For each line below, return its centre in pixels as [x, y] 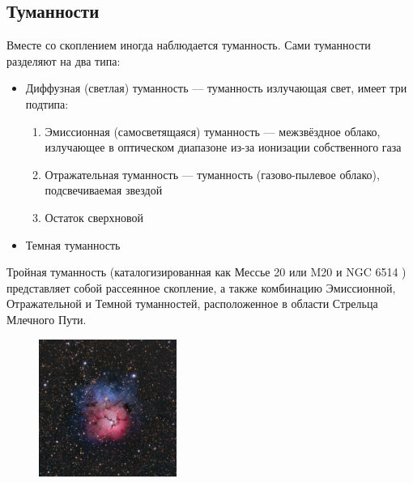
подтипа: [47, 103]
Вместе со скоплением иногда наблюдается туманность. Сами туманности [189, 45]
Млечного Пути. [47, 319]
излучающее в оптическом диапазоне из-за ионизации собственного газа [223, 147]
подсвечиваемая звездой [104, 190]
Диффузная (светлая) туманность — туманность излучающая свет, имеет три [216, 88]
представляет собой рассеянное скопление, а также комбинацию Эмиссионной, [201, 287]
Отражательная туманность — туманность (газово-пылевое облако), [212, 174]
